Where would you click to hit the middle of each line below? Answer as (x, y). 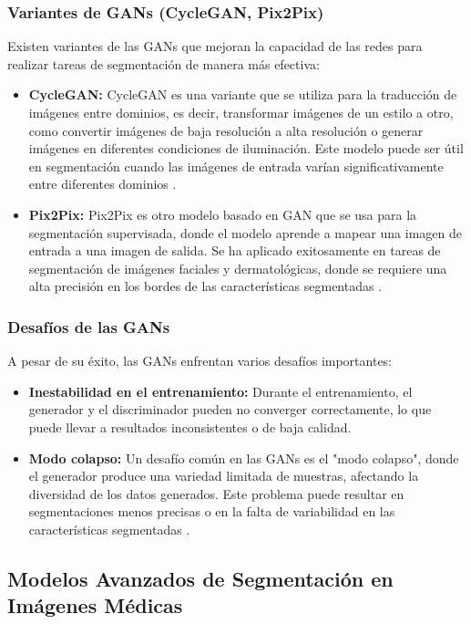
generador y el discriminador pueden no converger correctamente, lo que (230, 409)
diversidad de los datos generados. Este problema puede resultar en (216, 493)
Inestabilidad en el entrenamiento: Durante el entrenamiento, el (220, 391)
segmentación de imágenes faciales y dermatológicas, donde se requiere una (238, 268)
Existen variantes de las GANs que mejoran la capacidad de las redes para (215, 46)
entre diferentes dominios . (102, 184)
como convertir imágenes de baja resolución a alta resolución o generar (226, 130)
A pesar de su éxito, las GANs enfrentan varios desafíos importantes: (200, 361)
